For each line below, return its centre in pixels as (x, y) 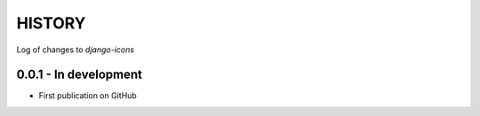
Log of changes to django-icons (76, 50)
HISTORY (51, 23)
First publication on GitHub (88, 96)
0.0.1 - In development (79, 75)
